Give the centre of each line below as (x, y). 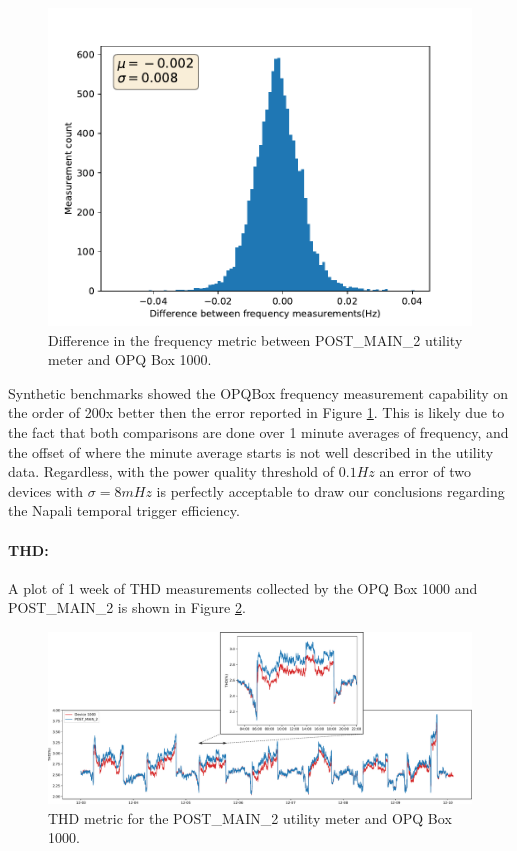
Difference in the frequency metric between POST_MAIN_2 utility (255, 339)
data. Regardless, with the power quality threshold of (171, 471)
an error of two (425, 471)
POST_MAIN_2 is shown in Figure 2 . (127, 607)
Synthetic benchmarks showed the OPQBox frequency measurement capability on (258, 392)
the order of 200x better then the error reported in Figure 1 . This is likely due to (256, 412)
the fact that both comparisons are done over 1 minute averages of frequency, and (258, 431)
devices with (46, 490)
